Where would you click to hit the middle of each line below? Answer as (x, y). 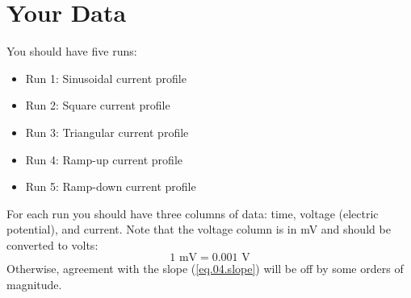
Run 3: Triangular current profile (107, 132)
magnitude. (34, 285)
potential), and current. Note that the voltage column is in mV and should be (199, 229)
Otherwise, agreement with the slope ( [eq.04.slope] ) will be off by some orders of (205, 269)
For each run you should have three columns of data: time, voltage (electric (193, 213)
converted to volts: (52, 244)
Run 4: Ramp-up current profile (104, 159)
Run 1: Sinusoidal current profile (106, 78)
